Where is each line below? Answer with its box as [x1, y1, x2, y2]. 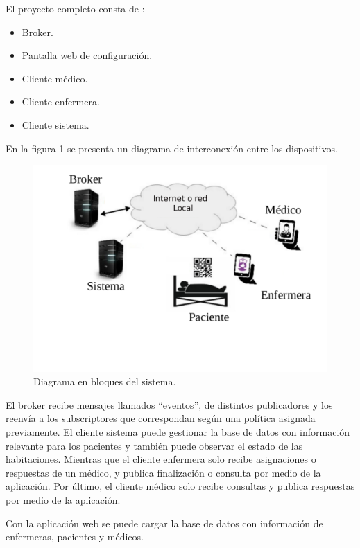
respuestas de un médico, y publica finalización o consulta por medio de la [6, 465, 321, 479]
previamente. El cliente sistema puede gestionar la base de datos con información [6, 425, 350, 439]
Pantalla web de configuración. [22, 48, 153, 62]
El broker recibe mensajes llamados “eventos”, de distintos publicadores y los [6, 397, 333, 412]
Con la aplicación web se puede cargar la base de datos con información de [6, 515, 323, 530]
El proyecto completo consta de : [6, 1, 145, 15]
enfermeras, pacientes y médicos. [6, 529, 144, 544]
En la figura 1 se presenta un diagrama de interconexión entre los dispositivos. [6, 141, 338, 155]
